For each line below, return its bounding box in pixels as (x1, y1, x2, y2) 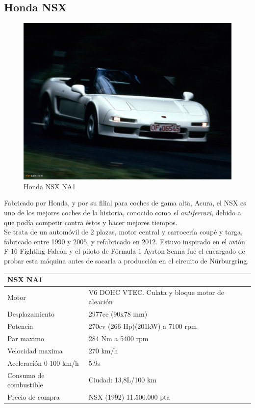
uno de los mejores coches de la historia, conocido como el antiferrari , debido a (4, 207, 241, 217)
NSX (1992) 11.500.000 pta (88, 391, 170, 402)
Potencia (7, 321, 33, 331)
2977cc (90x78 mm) (88, 309, 148, 319)
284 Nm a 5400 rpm (88, 333, 149, 344)
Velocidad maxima (7, 345, 63, 355)
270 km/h (88, 345, 118, 355)
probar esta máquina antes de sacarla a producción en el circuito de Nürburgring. (4, 255, 249, 265)
